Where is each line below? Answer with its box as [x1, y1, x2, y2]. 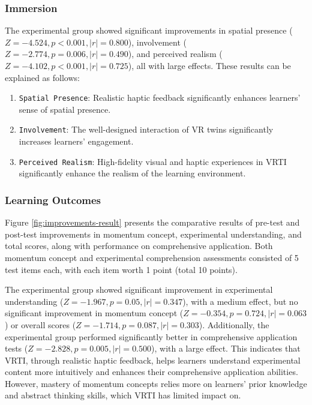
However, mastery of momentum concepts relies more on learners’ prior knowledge [5, 377, 307, 389]
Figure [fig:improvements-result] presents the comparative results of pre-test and [5, 216, 300, 229]
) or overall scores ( [5, 318, 76, 331]
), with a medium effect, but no [182, 295, 298, 307]
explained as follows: [5, 71, 80, 83]
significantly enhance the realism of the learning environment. [19, 167, 246, 179]
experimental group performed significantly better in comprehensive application [5, 330, 298, 343]
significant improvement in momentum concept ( [5, 307, 184, 319]
